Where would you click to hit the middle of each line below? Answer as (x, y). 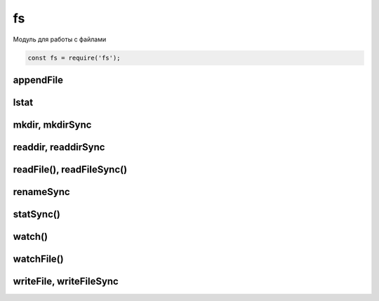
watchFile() (38, 259)
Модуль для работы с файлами (60, 39)
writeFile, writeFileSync (66, 282)
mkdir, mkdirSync (52, 125)
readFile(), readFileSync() (70, 169)
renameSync (41, 192)
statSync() (37, 214)
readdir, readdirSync (59, 147)
